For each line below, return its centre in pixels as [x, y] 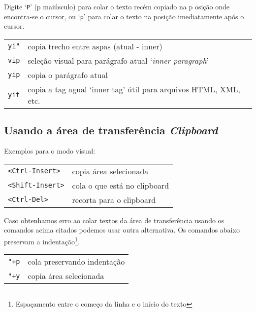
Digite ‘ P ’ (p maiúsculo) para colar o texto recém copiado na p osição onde [117, 6]
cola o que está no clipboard [121, 185]
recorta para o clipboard [114, 199]
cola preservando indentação [76, 262]
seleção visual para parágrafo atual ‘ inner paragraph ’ [118, 60]
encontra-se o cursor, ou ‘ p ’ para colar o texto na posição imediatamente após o [124, 16]
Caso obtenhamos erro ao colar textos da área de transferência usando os [114, 220]
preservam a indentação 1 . [42, 240]
